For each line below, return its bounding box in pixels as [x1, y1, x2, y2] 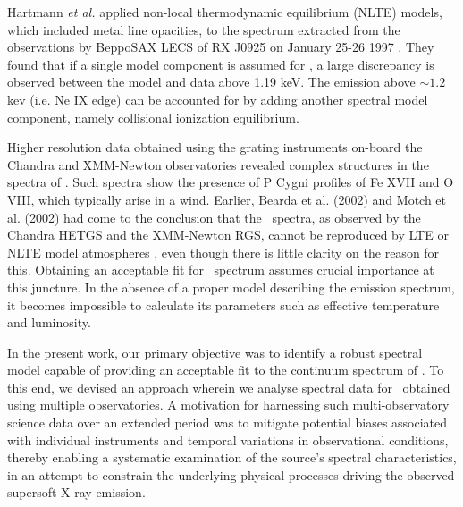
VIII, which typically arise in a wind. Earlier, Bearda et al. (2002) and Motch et [7, 190, 447, 208]
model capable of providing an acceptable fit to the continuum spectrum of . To [7, 360, 444, 379]
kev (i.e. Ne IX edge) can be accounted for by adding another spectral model [7, 89, 428, 108]
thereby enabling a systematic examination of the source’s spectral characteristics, [7, 448, 457, 467]
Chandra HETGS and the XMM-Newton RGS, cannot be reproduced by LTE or [7, 225, 449, 244]
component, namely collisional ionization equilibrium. [7, 107, 299, 126]
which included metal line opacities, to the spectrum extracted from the [7, 20, 400, 38]
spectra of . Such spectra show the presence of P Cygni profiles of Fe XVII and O [7, 173, 454, 191]
